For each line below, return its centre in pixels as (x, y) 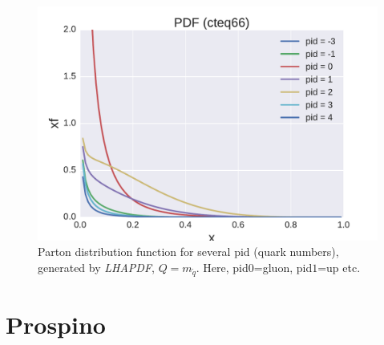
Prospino (56, 324)
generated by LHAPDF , (96, 267)
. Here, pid (222, 267)
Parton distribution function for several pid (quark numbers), (188, 252)
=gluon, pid (283, 267)
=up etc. (339, 267)
